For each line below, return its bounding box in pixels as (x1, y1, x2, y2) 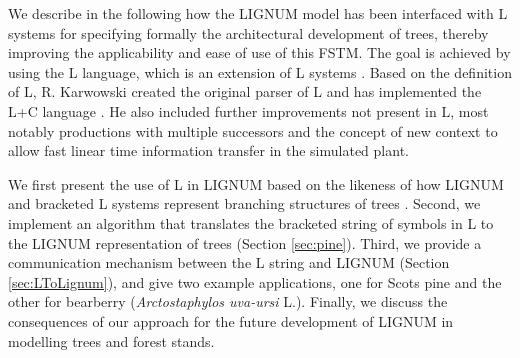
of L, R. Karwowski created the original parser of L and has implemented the (8, 81, 482, 102)
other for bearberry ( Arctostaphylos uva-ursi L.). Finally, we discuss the (8, 291, 448, 312)
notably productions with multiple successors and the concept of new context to (8, 120, 498, 141)
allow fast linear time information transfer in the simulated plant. (8, 140, 409, 161)
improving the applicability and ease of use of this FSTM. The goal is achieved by (8, 42, 511, 63)
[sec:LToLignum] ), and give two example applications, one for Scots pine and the (8, 271, 502, 292)
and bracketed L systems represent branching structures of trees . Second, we (8, 193, 481, 214)
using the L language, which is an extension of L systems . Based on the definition (8, 61, 512, 82)
